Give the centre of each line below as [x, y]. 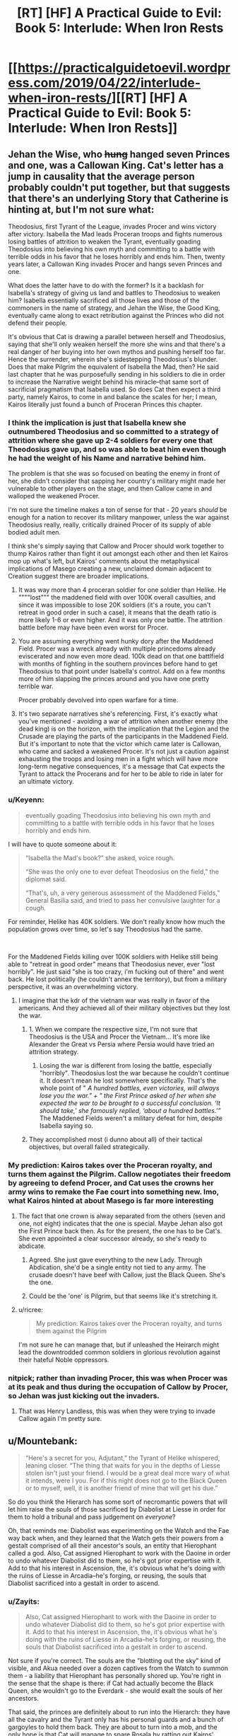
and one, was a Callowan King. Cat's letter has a [116, 165]
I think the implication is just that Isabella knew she [97, 423]
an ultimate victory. [46, 782]
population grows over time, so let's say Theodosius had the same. [106, 929]
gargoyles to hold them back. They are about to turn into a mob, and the [113, 1727]
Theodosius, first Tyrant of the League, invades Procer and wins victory [112, 227]
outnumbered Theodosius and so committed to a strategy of [113, 431]
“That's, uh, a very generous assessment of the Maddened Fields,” [123, 893]
